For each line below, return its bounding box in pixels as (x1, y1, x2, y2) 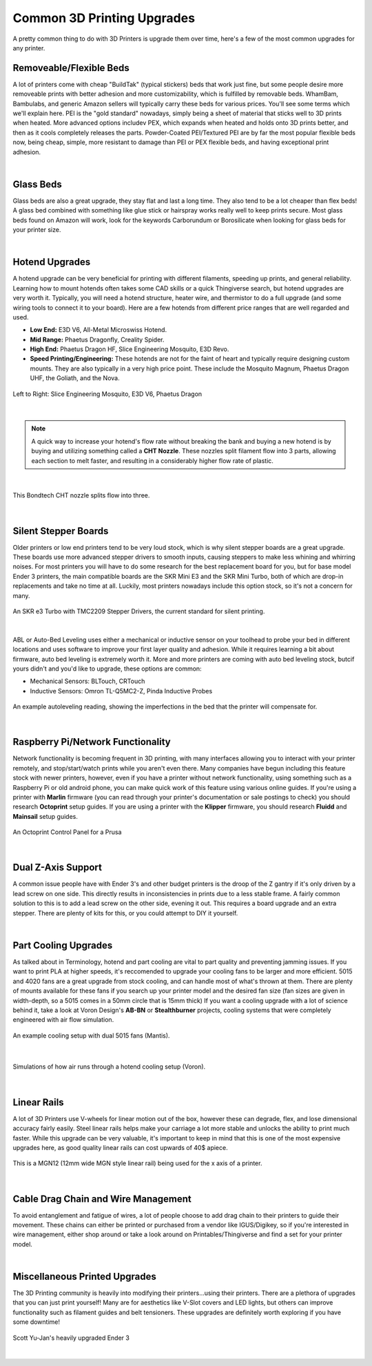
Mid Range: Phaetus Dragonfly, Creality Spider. (30, 335, 165, 344)
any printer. (12, 43, 45, 52)
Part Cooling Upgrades (12, 939, 113, 951)
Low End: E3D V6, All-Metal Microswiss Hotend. (30, 326, 167, 334)
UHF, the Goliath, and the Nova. (30, 374, 120, 382)
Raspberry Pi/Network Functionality (12, 736, 172, 748)
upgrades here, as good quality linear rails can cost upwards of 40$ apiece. (12, 1143, 228, 1151)
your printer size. (12, 226, 61, 234)
